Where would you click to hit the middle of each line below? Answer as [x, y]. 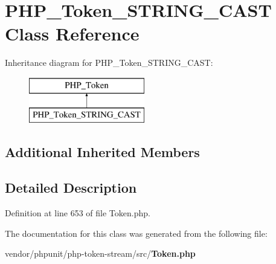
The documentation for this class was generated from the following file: [136, 233]
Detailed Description [71, 188]
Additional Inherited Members [102, 152]
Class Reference [72, 34]
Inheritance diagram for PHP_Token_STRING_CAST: [109, 63]
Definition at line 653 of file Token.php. [78, 213]
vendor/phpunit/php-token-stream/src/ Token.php [100, 253]
